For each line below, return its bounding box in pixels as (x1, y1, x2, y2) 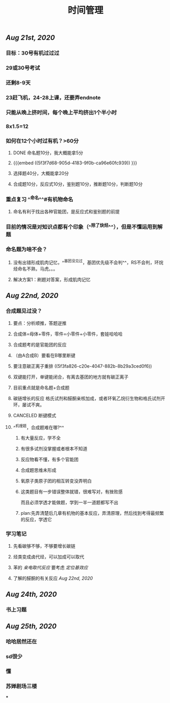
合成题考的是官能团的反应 (13, 341, 67, 347)
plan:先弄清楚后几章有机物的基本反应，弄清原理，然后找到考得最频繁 (20, 510, 164, 516)
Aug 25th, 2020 (6, 622, 57, 631)
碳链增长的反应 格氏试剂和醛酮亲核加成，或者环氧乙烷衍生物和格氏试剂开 (13, 395, 165, 401)
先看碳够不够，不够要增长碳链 (13, 543, 75, 549)
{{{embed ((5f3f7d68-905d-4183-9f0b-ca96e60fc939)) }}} (13, 160, 137, 166)
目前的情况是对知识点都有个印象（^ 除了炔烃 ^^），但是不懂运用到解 (6, 222, 163, 231)
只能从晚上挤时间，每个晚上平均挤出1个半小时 (6, 109, 117, 116)
